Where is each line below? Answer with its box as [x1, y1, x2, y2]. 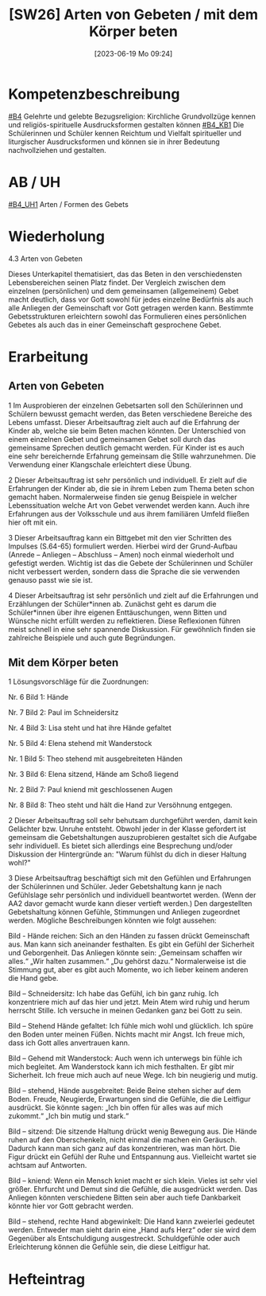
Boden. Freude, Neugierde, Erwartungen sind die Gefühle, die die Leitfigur [8, 1095, 252, 1104]
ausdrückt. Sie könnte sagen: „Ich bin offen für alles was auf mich [8, 1103, 224, 1112]
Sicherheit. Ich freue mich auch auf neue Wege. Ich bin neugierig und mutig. [8, 1071, 258, 1080]
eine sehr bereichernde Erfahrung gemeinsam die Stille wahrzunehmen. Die [8, 451, 256, 461]
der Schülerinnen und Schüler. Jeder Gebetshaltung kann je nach [8, 882, 222, 892]
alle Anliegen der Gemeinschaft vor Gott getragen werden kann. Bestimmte [8, 303, 254, 312]
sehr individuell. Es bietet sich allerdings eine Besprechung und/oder [8, 841, 233, 851]
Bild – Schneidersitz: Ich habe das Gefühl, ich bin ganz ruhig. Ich [8, 989, 219, 998]
